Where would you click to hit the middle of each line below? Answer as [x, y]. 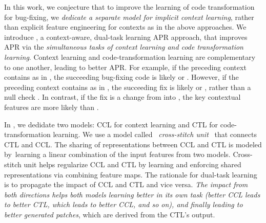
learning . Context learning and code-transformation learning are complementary [130, 57]
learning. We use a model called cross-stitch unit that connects [155, 134]
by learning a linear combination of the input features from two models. [117, 154]
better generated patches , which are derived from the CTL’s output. [110, 214]
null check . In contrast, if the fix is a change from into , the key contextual [122, 97]
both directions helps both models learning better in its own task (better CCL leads [132, 194]
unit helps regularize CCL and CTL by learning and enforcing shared [132, 164]
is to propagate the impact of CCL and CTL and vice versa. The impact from [126, 184]
